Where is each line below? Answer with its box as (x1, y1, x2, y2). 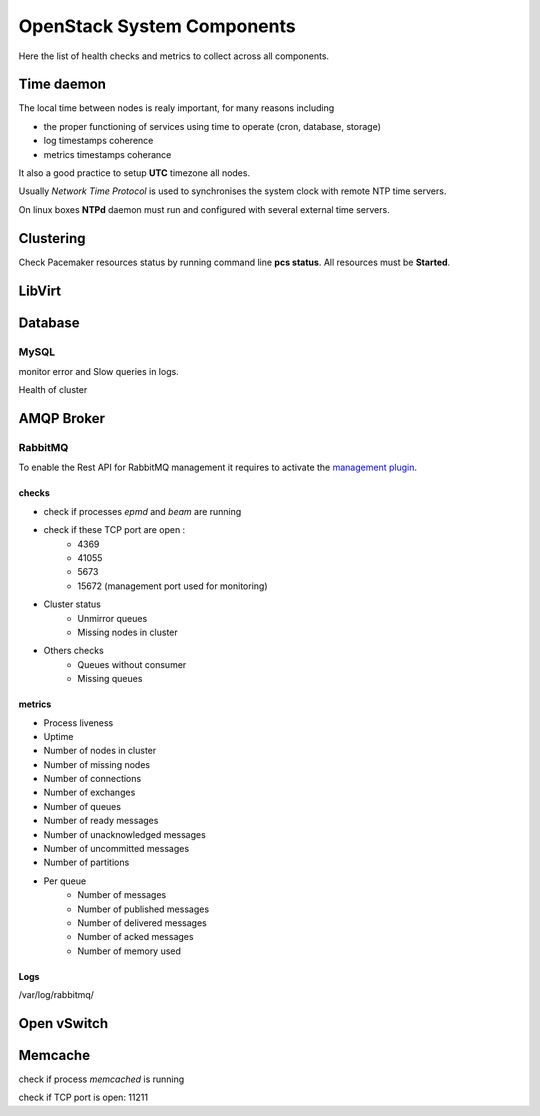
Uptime (43, 730, 74, 742)
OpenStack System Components (18, 15, 296, 37)
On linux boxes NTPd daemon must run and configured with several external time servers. (18, 203, 390, 215)
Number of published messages (77, 903, 210, 915)
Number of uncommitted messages (43, 843, 190, 855)
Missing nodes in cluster (77, 626, 179, 638)
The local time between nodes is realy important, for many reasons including (18, 102, 335, 114)
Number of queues (43, 800, 122, 812)
